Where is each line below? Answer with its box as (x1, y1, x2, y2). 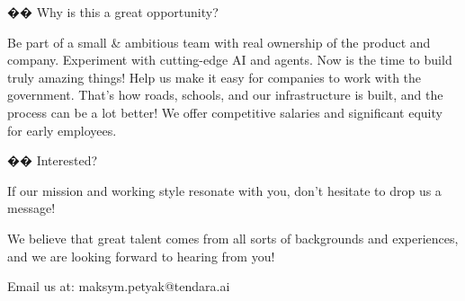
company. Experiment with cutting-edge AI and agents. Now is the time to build (7, 50, 452, 69)
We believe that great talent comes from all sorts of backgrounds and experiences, (7, 228, 459, 247)
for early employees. (7, 120, 117, 139)
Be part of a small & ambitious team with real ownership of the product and (7, 32, 431, 51)
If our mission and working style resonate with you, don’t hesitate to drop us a (7, 181, 442, 199)
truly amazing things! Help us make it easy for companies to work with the (7, 67, 422, 86)
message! (7, 199, 56, 217)
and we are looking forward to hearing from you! (7, 246, 275, 265)
